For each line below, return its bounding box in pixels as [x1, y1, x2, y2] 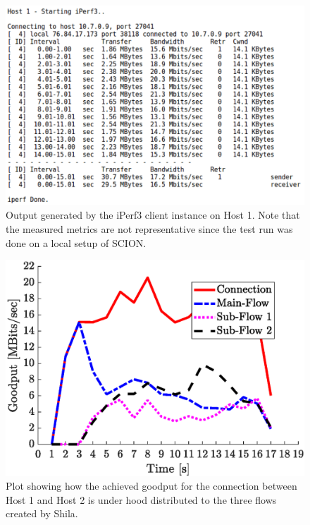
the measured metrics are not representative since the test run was [6, 221, 293, 236]
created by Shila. [6, 506, 78, 521]
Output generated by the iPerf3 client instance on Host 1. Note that [6, 207, 300, 222]
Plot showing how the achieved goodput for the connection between [6, 478, 297, 493]
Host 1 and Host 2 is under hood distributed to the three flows [6, 492, 277, 507]
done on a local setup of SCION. [6, 235, 147, 250]
